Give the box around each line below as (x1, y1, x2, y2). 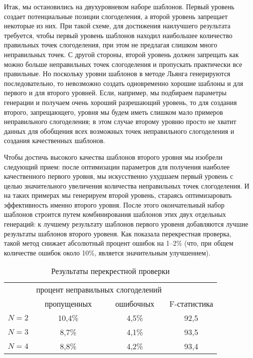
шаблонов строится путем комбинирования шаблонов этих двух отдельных (4, 209, 226, 219)
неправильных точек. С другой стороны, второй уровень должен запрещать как (4, 49, 239, 59)
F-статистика (169, 298, 214, 310)
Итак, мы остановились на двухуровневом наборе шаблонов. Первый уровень (4, 1, 234, 11)
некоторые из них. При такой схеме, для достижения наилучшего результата (4, 21, 231, 31)
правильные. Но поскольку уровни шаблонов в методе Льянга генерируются (4, 68, 231, 79)
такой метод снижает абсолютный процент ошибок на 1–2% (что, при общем (4, 238, 234, 248)
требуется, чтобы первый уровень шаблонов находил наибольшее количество (4, 30, 233, 40)
